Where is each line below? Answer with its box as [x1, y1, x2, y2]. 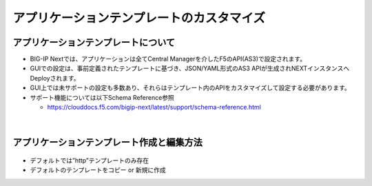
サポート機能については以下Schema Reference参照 [30, 93, 175, 101]
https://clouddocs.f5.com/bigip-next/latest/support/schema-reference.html [47, 103, 261, 112]
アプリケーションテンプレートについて [12, 37, 176, 48]
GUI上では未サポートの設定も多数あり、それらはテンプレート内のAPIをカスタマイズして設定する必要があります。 [30, 83, 351, 92]
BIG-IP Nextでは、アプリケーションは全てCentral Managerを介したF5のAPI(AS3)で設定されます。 [30, 55, 307, 63]
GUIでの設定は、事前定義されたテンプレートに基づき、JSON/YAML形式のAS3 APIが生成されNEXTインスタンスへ [30, 64, 350, 72]
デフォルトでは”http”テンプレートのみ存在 [30, 156, 149, 165]
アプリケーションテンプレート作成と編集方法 [12, 136, 203, 148]
